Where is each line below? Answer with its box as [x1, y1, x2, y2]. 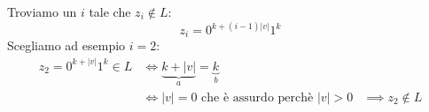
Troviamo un [7, 3, 77, 20]
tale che [89, 3, 131, 20]
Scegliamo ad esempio [7, 36, 126, 55]
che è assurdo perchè [201, 92, 314, 104]
